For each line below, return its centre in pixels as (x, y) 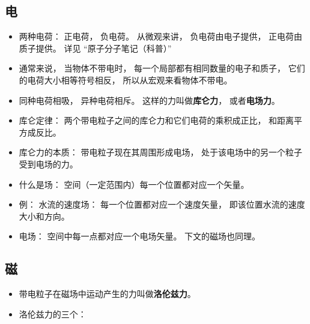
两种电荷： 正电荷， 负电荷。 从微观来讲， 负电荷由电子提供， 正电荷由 (161, 36)
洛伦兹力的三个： (53, 313)
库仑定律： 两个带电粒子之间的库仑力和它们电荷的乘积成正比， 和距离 (157, 120)
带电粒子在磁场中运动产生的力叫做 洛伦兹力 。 (107, 294)
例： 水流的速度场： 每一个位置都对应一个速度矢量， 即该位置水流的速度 (162, 204)
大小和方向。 (44, 216)
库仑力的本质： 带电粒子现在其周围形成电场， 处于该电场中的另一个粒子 (161, 152)
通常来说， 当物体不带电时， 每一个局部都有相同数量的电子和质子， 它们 (162, 68)
